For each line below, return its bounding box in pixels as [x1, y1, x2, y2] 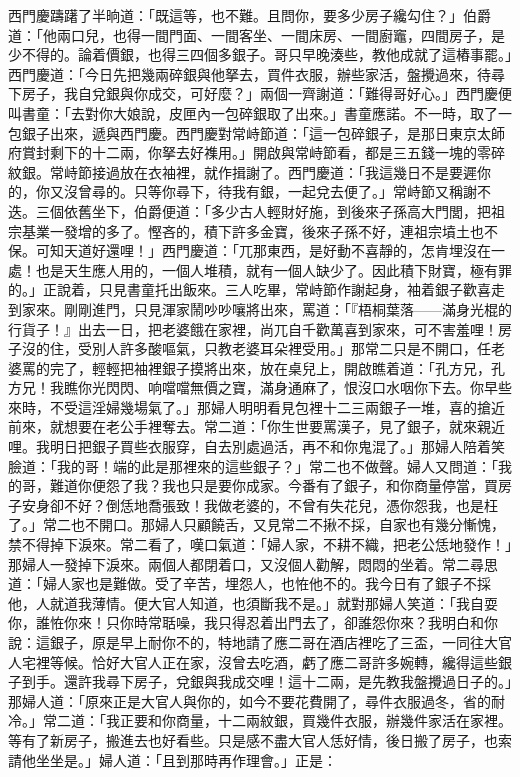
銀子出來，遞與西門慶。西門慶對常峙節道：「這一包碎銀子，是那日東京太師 [21, 122, 505, 143]
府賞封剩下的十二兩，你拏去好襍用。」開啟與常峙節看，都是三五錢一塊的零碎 [8, 142, 505, 163]
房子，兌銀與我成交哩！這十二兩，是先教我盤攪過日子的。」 [133, 671, 512, 692]
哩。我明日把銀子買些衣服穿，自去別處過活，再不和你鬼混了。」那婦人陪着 [8, 436, 491, 457]
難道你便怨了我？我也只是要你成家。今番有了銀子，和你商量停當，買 [49, 475, 498, 496]
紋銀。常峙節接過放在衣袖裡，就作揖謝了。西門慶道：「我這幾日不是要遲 [8, 161, 477, 182]
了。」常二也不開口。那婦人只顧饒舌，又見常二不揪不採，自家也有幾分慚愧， [8, 514, 505, 535]
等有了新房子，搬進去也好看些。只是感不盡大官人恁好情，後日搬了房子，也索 [8, 729, 512, 750]
